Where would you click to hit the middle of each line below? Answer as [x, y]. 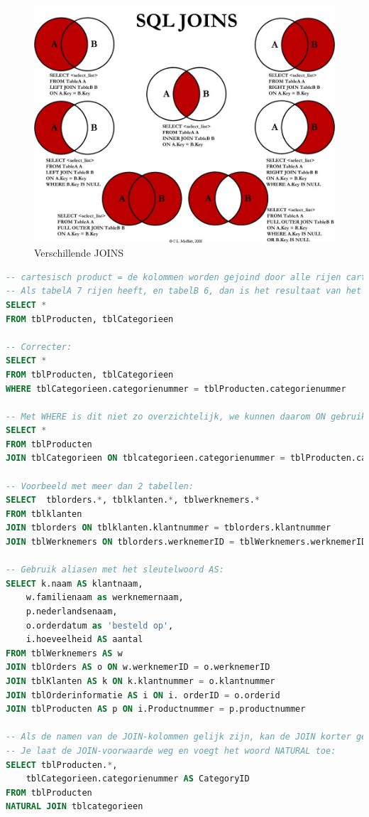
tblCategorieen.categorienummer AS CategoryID [138, 779]
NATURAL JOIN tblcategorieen [75, 807]
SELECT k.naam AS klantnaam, [75, 583]
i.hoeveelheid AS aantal [84, 640]
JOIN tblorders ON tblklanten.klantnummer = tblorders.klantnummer [169, 528]
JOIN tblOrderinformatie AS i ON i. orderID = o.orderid [143, 695]
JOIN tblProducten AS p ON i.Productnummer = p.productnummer [156, 709]
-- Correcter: [39, 347]
